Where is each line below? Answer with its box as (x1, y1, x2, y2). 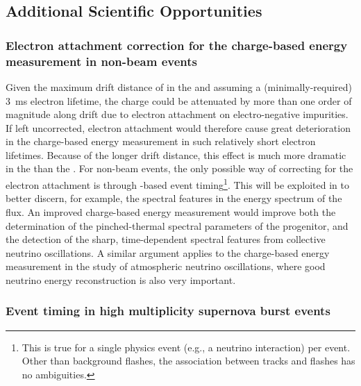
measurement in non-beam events (6, 52, 198, 69)
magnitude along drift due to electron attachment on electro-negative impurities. (6, 107, 349, 121)
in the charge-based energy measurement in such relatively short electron (6, 134, 316, 149)
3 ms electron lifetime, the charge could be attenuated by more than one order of (6, 93, 352, 108)
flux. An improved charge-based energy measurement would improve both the (6, 204, 336, 219)
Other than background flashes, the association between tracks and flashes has (22, 353, 355, 368)
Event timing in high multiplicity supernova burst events (6, 302, 330, 319)
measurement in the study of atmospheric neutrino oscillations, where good (6, 259, 326, 274)
